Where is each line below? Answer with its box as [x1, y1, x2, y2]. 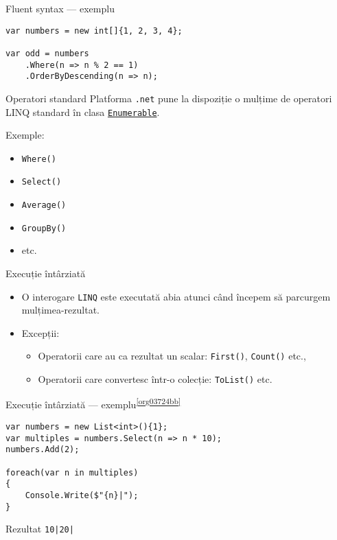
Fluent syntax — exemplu [5, 1, 115, 15]
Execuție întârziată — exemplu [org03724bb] [5, 395, 181, 412]
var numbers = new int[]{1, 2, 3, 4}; [5, 25, 183, 36]
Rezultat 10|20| [5, 521, 74, 536]
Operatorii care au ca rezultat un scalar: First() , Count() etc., [38, 349, 306, 363]
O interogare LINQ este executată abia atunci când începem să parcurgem [21, 289, 331, 303]
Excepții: [21, 325, 60, 340]
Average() [21, 200, 67, 211]
